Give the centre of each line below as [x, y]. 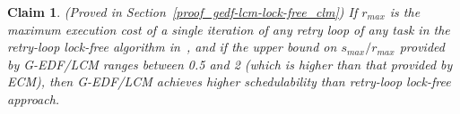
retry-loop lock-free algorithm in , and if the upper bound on [172, 47]
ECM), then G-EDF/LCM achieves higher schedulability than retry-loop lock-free [229, 81]
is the [405, 12]
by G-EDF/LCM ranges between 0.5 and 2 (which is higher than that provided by [230, 64]
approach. [34, 98]
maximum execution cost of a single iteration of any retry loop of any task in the [229, 29]
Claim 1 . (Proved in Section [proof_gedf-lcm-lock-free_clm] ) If [182, 12]
